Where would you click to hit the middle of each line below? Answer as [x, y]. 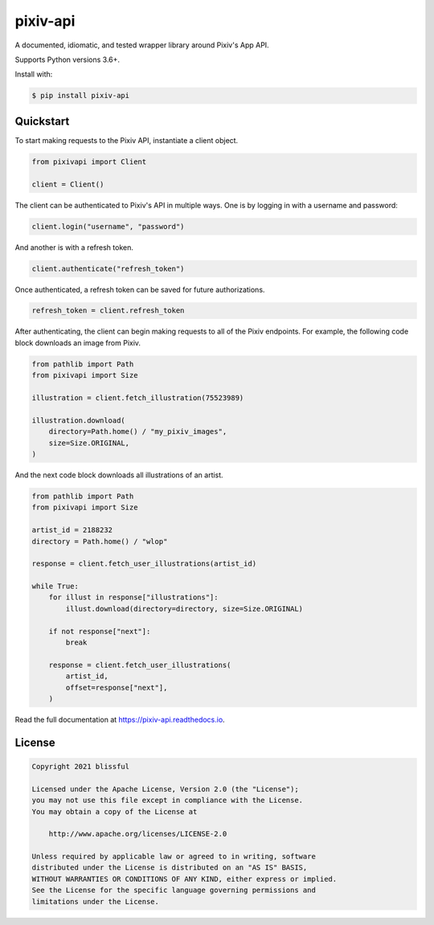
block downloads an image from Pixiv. [78, 342]
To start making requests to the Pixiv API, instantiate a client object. [127, 140]
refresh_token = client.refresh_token [108, 311]
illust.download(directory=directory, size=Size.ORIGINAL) [184, 608]
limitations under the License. [96, 901]
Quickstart [42, 121]
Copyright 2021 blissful [81, 766]
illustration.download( [79, 420]
